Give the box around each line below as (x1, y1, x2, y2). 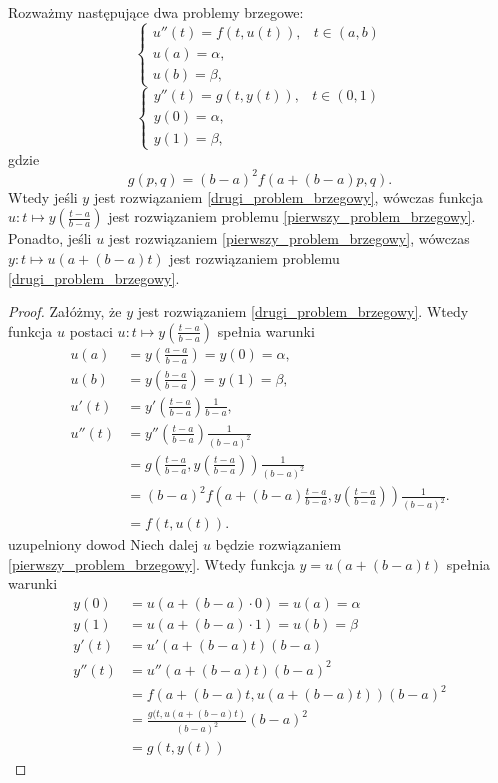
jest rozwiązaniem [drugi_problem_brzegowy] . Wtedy (137, 301, 469, 322)
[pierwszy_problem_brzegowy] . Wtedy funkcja (8, 553, 295, 574)
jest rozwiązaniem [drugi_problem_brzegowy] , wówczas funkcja (93, 186, 484, 207)
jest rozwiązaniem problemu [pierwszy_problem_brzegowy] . (108, 206, 476, 227)
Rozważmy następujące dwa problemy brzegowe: (8, 2, 304, 22)
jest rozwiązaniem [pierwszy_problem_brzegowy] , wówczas (108, 228, 470, 249)
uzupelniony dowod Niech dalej (8, 534, 199, 555)
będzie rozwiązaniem (215, 534, 342, 555)
